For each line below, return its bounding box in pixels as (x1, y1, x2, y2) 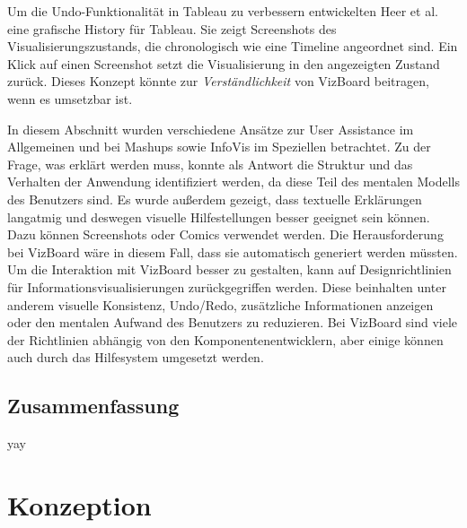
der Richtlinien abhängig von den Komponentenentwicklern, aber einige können (7, 330, 444, 349)
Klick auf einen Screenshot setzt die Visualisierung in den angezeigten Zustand (7, 54, 440, 73)
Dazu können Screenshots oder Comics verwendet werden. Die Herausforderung (7, 225, 444, 244)
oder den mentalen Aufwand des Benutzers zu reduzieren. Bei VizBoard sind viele (7, 313, 458, 332)
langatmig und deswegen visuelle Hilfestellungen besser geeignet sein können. (7, 207, 430, 226)
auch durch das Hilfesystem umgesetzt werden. (7, 348, 264, 367)
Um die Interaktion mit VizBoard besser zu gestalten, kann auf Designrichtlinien (7, 260, 452, 279)
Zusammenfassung (7, 392, 180, 420)
